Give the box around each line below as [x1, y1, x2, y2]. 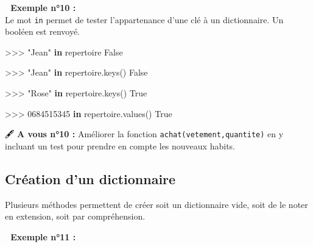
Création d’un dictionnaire [5, 169, 176, 188]
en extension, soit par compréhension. [5, 210, 146, 223]
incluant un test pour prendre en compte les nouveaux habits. [5, 139, 235, 152]
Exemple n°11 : [10, 230, 76, 243]
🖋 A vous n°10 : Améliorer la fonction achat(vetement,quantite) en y [5, 127, 284, 140]
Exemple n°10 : [10, 1, 76, 13]
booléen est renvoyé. [5, 25, 80, 38]
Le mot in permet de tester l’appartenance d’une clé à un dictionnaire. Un [5, 13, 284, 26]
